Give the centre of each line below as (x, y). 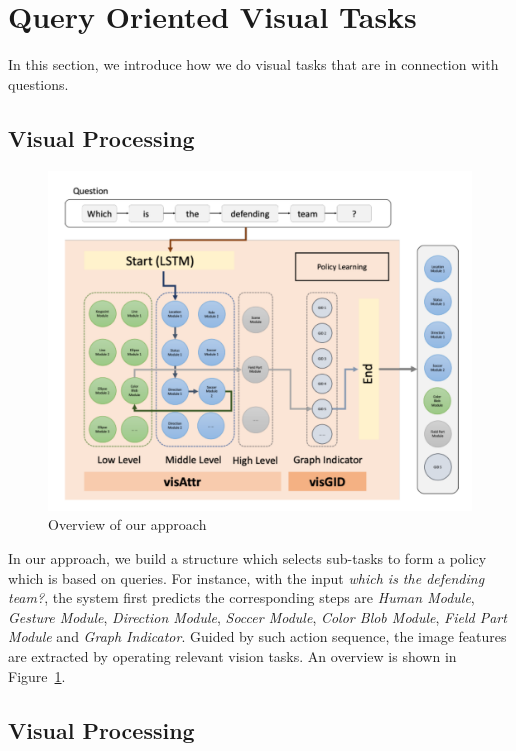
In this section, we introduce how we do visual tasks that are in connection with (253, 64)
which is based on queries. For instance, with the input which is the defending (246, 577)
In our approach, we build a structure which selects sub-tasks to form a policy (247, 558)
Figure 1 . (37, 675)
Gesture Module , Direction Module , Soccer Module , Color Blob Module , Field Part (257, 616)
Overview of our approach (127, 524)
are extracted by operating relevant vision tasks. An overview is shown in (232, 656)
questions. (38, 83)
